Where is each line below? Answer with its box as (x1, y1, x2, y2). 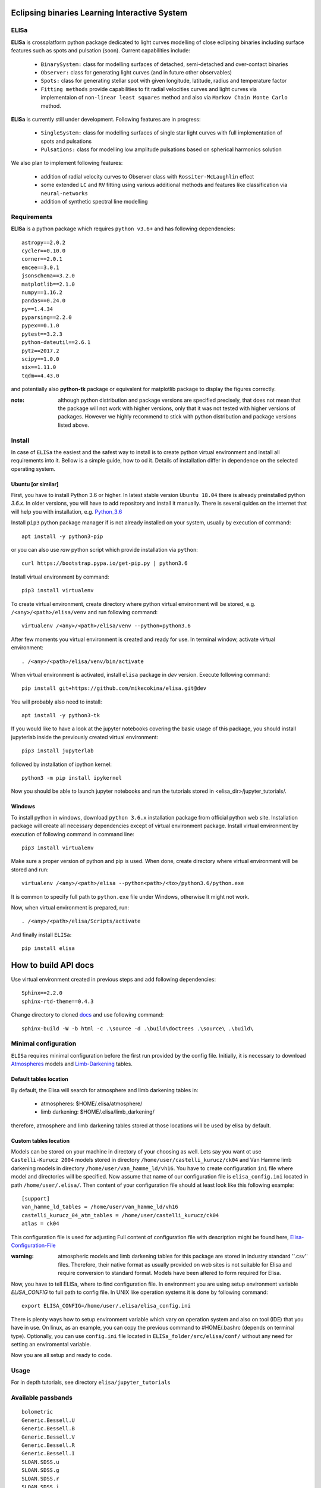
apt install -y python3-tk (21, 712, 100, 719)
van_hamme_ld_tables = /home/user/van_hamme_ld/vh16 (21, 1203, 178, 1211)
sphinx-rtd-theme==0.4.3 (21, 998, 94, 1005)
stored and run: (11, 866, 49, 873)
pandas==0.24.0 (21, 298, 66, 304)
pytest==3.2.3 (21, 330, 62, 337)
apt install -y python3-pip (21, 533, 103, 540)
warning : (11, 1253, 34, 1260)
